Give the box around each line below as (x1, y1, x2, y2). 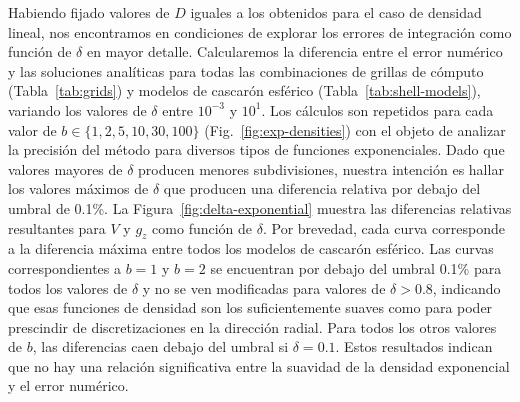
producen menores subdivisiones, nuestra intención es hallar (138, 158, 504, 179)
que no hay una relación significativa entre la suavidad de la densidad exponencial (8, 355, 510, 376)
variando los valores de (8, 99, 147, 120)
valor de (8, 119, 57, 140)
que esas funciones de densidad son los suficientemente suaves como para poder (8, 297, 493, 318)
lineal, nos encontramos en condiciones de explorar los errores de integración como (8, 21, 512, 42)
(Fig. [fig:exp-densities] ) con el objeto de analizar (204, 119, 506, 140)
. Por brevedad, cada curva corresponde (262, 217, 505, 238)
